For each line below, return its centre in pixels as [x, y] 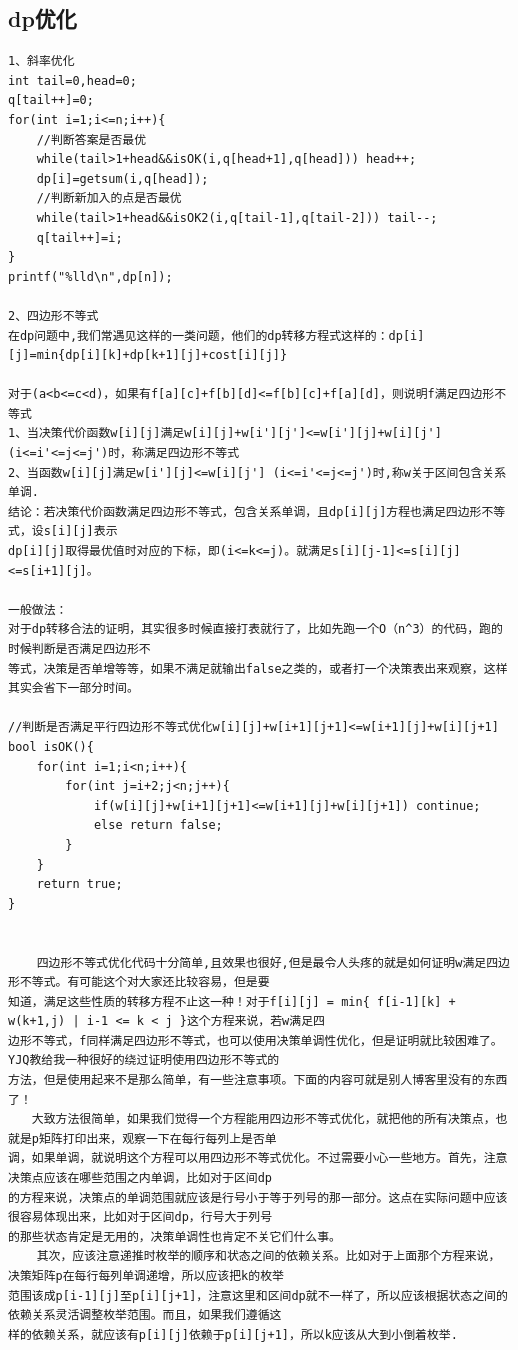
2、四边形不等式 [53, 315]
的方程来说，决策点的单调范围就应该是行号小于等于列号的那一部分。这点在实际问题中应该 [258, 1197]
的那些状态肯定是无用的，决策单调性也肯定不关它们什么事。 [174, 1236]
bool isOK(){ [51, 746]
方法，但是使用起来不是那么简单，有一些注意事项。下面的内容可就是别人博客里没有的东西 [258, 1080]
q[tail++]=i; [79, 237]
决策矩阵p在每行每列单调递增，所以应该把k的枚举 [146, 1276]
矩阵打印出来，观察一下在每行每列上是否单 [157, 1138]
